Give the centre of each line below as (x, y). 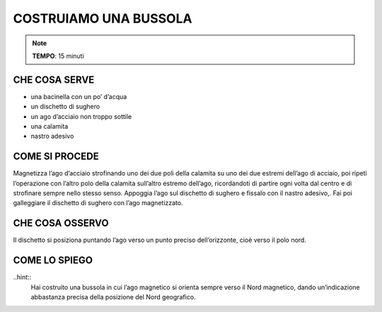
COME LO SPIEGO (53, 261)
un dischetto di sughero (65, 107)
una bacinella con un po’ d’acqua (79, 96)
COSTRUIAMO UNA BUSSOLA (103, 18)
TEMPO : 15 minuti (58, 56)
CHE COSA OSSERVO (61, 223)
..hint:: (22, 277)
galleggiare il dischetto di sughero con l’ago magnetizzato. (98, 203)
